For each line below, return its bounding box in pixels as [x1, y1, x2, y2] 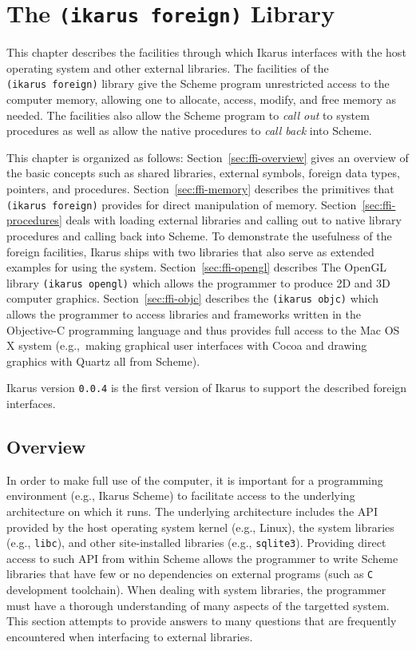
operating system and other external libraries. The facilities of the [6, 59, 329, 76]
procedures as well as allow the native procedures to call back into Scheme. [6, 122, 372, 139]
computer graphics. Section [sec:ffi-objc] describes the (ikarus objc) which [6, 290, 379, 307]
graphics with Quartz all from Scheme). [6, 352, 200, 369]
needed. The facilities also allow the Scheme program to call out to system [6, 106, 370, 123]
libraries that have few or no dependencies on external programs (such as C [6, 565, 374, 582]
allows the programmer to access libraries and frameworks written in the [6, 306, 361, 322]
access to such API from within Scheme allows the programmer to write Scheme [6, 549, 398, 566]
